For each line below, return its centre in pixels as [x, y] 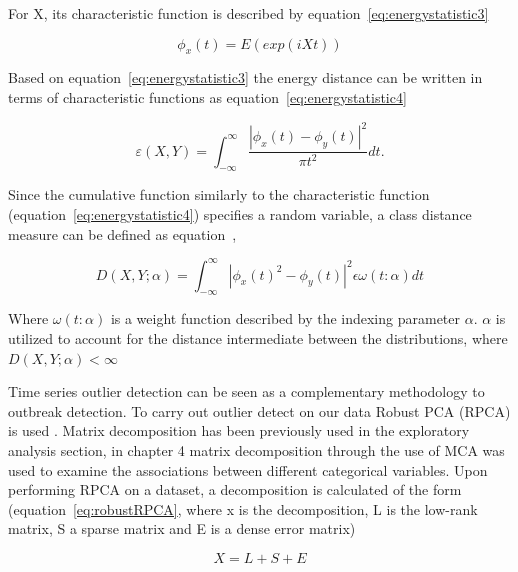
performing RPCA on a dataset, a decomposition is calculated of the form [235, 489]
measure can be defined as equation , [122, 233]
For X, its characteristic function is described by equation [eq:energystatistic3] [248, 13]
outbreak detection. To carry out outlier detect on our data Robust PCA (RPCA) [259, 410]
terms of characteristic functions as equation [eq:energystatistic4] [207, 96]
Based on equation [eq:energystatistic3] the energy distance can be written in [245, 77]
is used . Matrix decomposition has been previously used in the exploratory [239, 430]
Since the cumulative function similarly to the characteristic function [219, 194]
